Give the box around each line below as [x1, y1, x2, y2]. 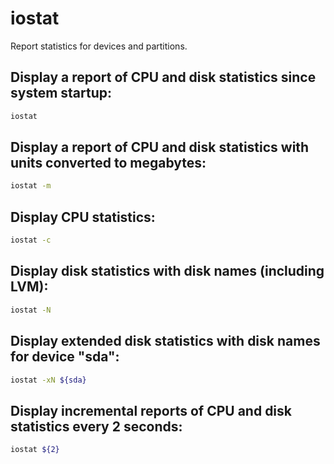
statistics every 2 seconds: [10, 418, 183, 435]
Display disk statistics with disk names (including [10, 263, 325, 280]
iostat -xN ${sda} [10, 375, 87, 385]
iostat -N [10, 305, 52, 315]
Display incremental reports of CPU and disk [10, 402, 293, 419]
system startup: [10, 85, 113, 102]
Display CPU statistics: [10, 208, 156, 226]
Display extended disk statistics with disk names [10, 333, 321, 350]
